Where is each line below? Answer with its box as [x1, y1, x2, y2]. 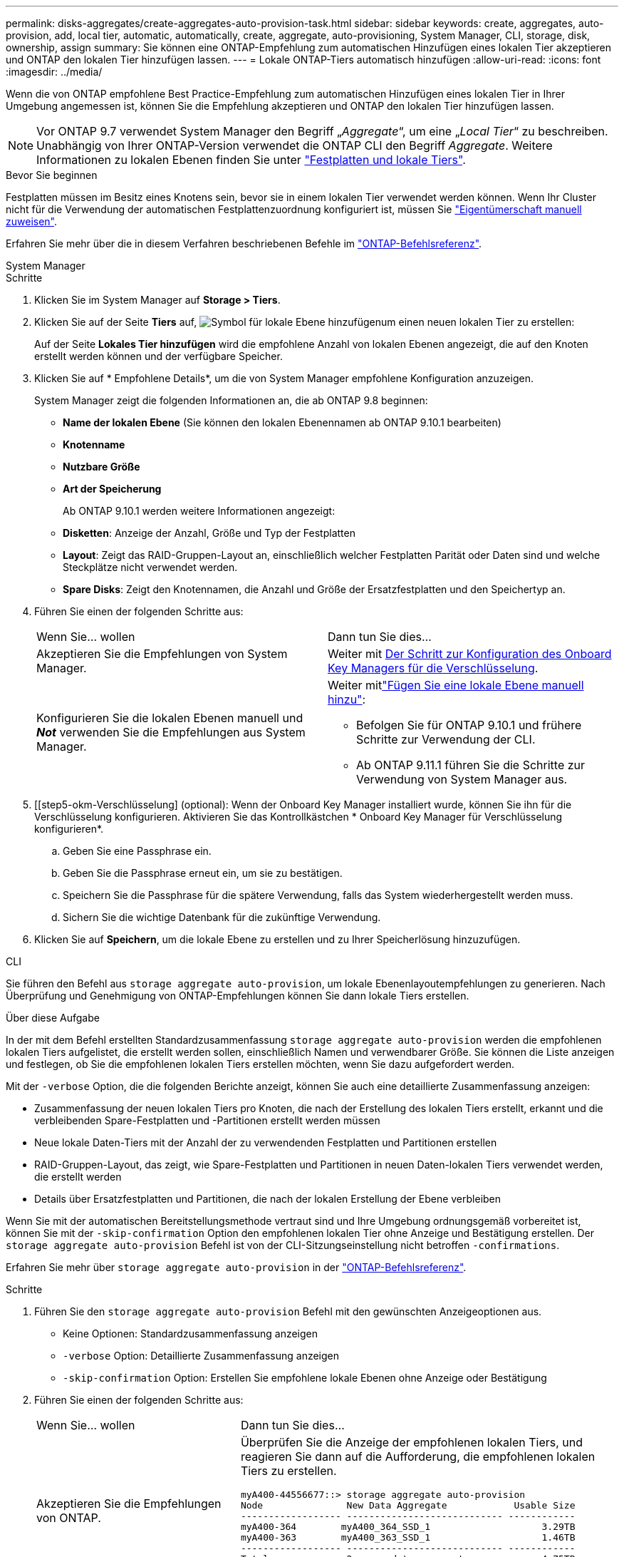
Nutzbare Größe [63, 461, 140, 473]
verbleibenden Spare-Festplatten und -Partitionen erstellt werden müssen [34, 1114, 380, 1126]
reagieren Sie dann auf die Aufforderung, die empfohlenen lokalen [240, 1449, 596, 1464]
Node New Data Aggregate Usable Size [240, 1500, 576, 1511]
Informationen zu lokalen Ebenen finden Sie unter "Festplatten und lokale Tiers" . [36, 153, 466, 167]
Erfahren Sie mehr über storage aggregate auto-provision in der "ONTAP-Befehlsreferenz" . [6, 1261, 467, 1273]
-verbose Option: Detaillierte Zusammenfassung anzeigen [63, 1350, 339, 1362]
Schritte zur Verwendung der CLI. [356, 732, 536, 746]
